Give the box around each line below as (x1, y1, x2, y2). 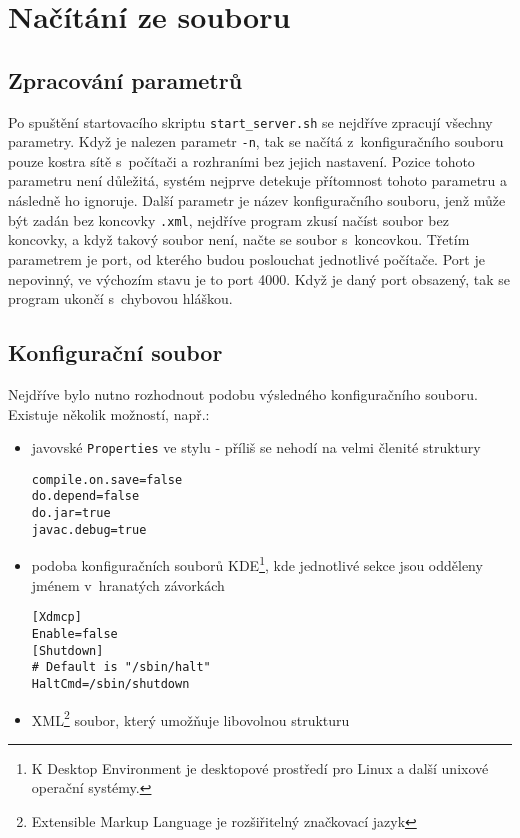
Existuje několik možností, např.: (8, 403, 210, 424)
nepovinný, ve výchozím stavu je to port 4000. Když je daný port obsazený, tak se (8, 268, 510, 289)
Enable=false (31, 626, 118, 641)
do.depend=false (31, 489, 140, 504)
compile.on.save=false (31, 472, 183, 487)
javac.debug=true (31, 522, 147, 537)
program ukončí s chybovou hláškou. (8, 288, 233, 309)
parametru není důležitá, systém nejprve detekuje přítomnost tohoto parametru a (8, 170, 508, 191)
